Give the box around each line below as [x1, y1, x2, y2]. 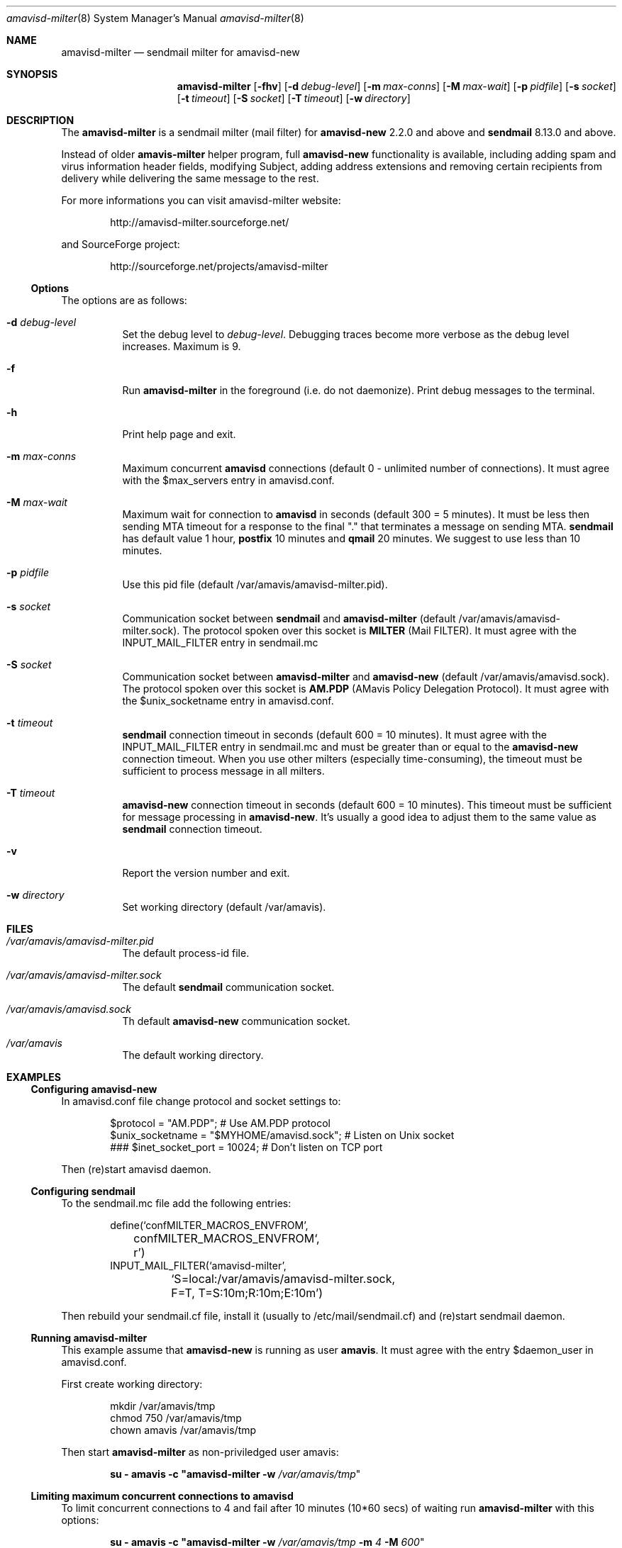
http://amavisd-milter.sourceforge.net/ [110, 216, 289, 228]
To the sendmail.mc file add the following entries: [61, 1197, 291, 1209]
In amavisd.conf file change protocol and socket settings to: [61, 1095, 341, 1107]
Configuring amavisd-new [30, 1083, 157, 1095]
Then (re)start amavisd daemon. [61, 1163, 211, 1175]
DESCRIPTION [6, 114, 74, 126]
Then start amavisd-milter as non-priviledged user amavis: [61, 1446, 339, 1458]
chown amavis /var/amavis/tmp [110, 1424, 257, 1436]
